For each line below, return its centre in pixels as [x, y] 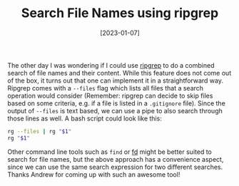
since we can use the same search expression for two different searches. [115, 167]
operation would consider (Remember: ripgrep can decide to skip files [110, 95]
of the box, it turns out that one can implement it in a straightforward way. [115, 81]
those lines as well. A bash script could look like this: [85, 118]
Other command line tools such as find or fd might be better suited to [110, 152]
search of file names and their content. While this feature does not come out [119, 73]
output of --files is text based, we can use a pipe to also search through [115, 110]
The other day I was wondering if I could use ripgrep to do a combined [111, 65]
